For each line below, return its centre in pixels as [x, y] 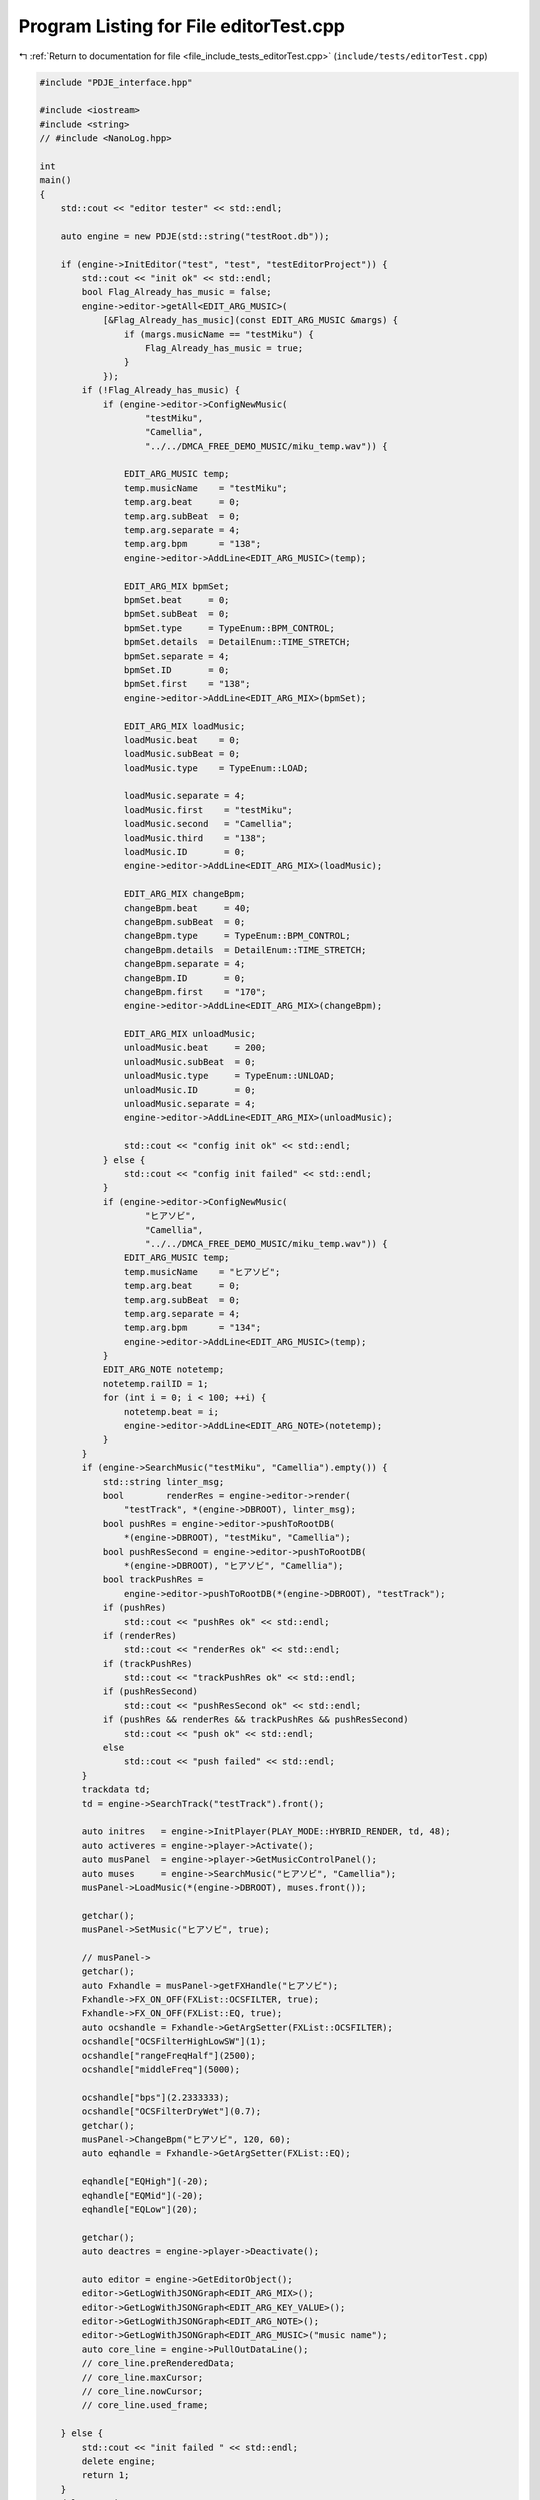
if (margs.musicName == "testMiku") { [218, 334]
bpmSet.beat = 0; [176, 599]
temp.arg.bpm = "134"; [192, 1328]
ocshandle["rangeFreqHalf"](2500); [169, 2055]
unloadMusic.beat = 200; [195, 1048]
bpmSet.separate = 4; [176, 656]
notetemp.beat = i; [171, 1411]
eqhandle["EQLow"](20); [140, 2209]
